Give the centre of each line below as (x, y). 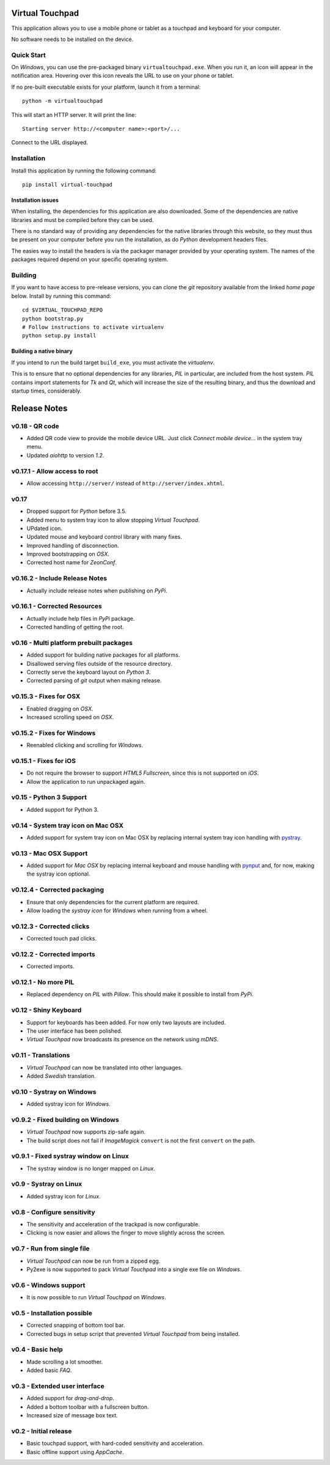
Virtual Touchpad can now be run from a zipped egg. (94, 1261)
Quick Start (28, 55)
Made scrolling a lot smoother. (65, 1362)
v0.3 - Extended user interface (58, 1386)
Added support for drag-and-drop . (70, 1398)
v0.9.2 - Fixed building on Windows (65, 1120)
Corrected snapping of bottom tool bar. (76, 1325)
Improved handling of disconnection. (73, 545)
